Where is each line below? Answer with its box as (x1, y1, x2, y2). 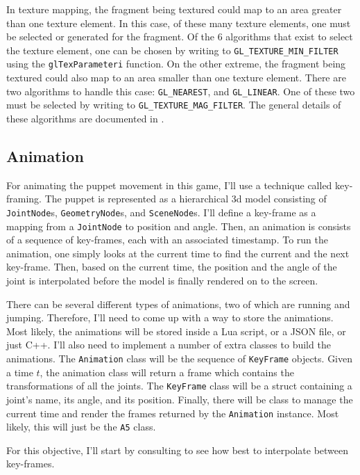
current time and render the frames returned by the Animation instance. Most (6, 405, 339, 420)
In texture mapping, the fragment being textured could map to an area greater (6, 2, 342, 16)
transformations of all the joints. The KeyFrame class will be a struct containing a (6, 378, 352, 393)
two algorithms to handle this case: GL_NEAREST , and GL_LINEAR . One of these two (6, 83, 355, 98)
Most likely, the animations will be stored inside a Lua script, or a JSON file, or (6, 323, 346, 338)
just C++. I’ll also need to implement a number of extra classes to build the (6, 337, 331, 352)
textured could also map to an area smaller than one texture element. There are (6, 70, 346, 85)
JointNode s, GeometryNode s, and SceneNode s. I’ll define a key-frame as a (6, 204, 316, 219)
